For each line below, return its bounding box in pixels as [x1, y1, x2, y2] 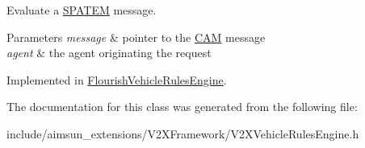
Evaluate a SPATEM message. [6, 2, 157, 18]
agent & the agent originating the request [6, 44, 212, 61]
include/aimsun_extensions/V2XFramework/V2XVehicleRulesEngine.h [6, 125, 359, 142]
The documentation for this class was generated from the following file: [6, 98, 358, 115]
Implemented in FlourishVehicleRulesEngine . [6, 71, 227, 88]
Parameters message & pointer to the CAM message [6, 28, 266, 45]
